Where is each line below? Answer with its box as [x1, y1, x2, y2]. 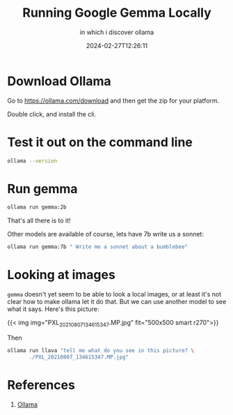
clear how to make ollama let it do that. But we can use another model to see [7, 298, 227, 306]
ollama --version [7, 157, 58, 165]
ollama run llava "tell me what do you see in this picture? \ [7, 347, 195, 354]
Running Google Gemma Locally [22, 5, 211, 21]
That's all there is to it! [7, 216, 71, 225]
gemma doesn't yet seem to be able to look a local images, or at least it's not [7, 290, 222, 299]
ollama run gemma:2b [7, 204, 67, 211]
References [7, 377, 75, 393]
